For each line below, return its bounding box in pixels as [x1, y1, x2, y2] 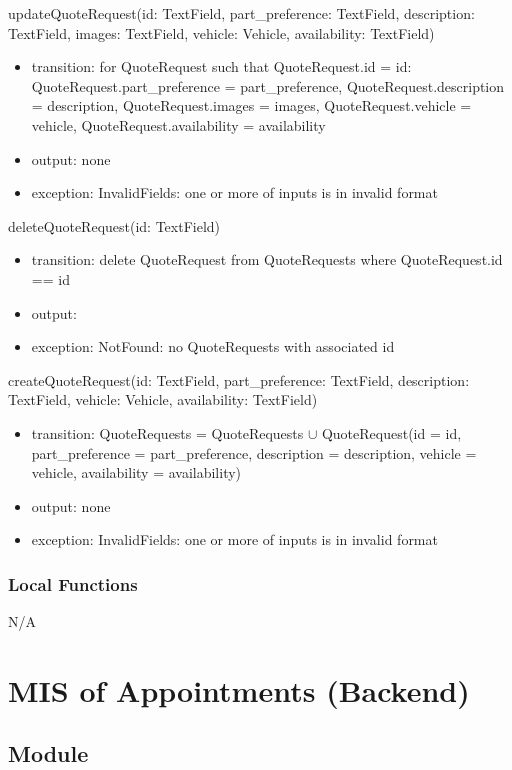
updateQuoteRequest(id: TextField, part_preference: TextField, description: [8, 3, 475, 23]
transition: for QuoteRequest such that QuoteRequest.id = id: [31, 56, 412, 77]
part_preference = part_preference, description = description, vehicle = [31, 442, 477, 463]
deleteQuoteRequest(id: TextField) [8, 215, 221, 236]
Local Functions [8, 571, 138, 596]
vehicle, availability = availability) [31, 462, 242, 483]
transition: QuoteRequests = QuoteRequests [31, 422, 304, 443]
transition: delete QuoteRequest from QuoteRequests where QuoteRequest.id [31, 249, 503, 270]
